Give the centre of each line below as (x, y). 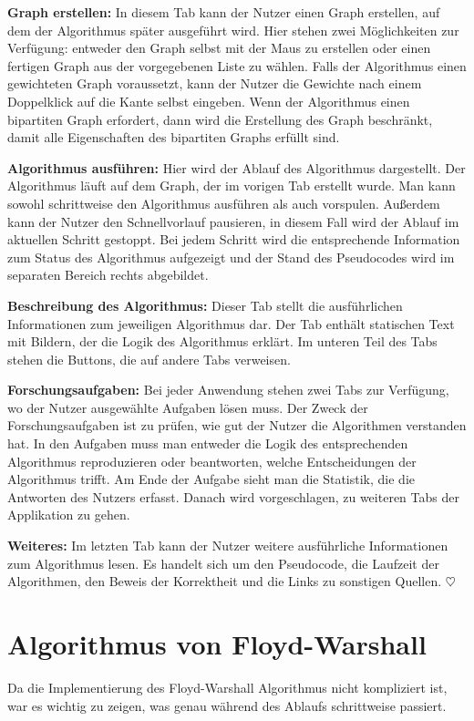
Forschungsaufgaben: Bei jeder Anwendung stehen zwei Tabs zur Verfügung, (228, 390)
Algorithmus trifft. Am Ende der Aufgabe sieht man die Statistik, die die (211, 479)
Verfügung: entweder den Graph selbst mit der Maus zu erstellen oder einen (219, 48)
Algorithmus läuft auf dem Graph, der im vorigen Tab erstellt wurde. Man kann (232, 185)
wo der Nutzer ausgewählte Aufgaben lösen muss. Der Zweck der (188, 407)
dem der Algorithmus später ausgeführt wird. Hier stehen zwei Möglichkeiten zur (233, 30)
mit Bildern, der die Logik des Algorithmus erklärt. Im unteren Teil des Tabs (222, 341)
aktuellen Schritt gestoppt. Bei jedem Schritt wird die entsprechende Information (234, 239)
